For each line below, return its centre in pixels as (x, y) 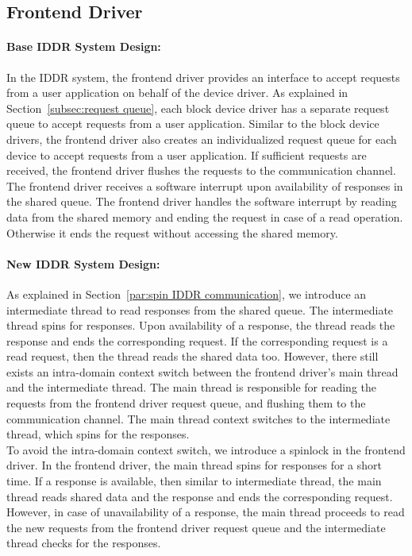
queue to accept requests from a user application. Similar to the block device (193, 124)
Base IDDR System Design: (84, 46)
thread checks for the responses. (84, 543)
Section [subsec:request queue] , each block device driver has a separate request (198, 108)
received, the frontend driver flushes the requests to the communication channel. (201, 170)
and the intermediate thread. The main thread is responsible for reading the (191, 387)
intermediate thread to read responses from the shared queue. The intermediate (200, 309)
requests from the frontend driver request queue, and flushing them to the (186, 403)
